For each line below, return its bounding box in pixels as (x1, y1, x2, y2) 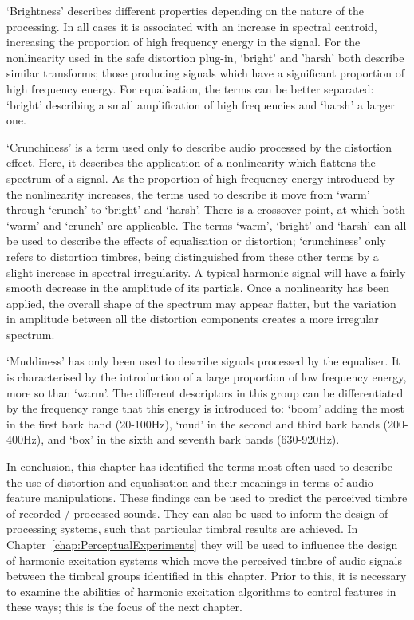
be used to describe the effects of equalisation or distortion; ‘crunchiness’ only (6, 232, 386, 249)
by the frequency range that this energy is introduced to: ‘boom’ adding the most (6, 400, 404, 417)
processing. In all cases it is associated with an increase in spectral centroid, (6, 18, 377, 34)
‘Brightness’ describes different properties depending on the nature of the (6, 2, 365, 18)
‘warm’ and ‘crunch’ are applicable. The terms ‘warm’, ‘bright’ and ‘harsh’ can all (6, 216, 407, 233)
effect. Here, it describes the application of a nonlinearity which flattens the (6, 154, 376, 171)
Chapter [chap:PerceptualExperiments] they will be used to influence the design (6, 536, 398, 552)
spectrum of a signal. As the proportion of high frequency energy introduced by (6, 169, 396, 186)
